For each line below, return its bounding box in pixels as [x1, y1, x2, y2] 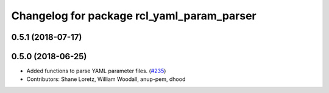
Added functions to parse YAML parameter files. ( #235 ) [26, 67, 166, 75]
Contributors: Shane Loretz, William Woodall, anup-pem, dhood [26, 75, 186, 83]
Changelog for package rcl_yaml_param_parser [11, 9, 256, 22]
